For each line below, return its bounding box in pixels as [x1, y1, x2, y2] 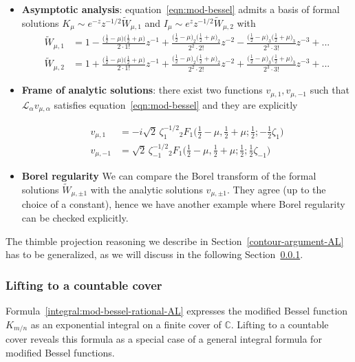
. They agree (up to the [227, 182, 326, 197]
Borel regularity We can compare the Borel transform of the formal [21, 169, 316, 183]
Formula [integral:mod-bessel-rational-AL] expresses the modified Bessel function [6, 304, 348, 318]
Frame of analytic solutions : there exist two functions [21, 83, 263, 97]
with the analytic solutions [90, 182, 203, 197]
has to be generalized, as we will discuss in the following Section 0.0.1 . [6, 247, 303, 262]
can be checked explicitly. [21, 211, 129, 225]
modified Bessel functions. [6, 345, 115, 359]
